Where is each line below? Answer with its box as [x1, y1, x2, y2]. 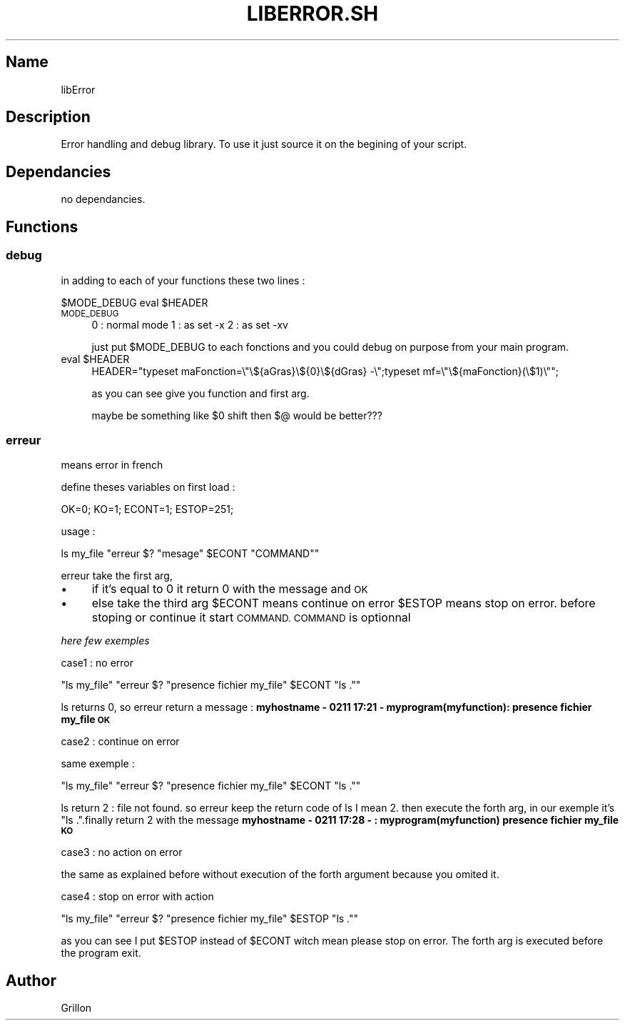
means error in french [61, 459, 163, 472]
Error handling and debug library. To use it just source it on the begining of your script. [61, 138, 467, 151]
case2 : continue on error [61, 735, 180, 748]
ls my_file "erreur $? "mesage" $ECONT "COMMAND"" [61, 547, 320, 560]
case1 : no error [61, 657, 134, 669]
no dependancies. [61, 193, 146, 206]
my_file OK [61, 713, 111, 726]
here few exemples [61, 634, 150, 647]
